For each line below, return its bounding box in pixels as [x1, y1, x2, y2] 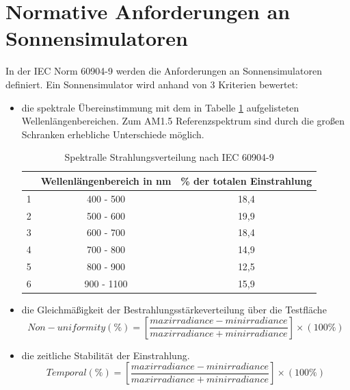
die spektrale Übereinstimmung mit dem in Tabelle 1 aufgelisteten [21, 100, 299, 114]
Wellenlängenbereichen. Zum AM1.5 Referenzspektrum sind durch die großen [21, 114, 345, 128]
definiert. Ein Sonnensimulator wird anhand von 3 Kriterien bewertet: [5, 77, 298, 91]
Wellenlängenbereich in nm [40, 173, 172, 187]
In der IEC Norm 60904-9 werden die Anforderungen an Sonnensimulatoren [5, 64, 322, 78]
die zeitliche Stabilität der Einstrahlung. [21, 348, 190, 362]
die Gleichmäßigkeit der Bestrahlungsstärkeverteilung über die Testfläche [21, 302, 327, 317]
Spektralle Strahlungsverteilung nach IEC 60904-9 [64, 150, 274, 164]
